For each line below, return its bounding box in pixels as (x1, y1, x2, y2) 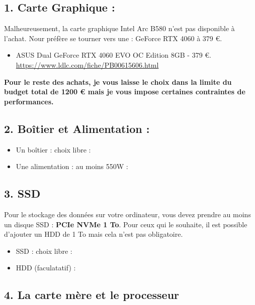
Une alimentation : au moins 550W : (16, 161, 128, 172)
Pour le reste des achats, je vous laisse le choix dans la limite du (4, 76, 232, 87)
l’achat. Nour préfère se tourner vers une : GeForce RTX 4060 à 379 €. (4, 33, 222, 43)
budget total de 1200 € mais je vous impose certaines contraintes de (4, 86, 245, 97)
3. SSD (4, 186, 41, 201)
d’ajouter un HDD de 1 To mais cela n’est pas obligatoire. (4, 229, 183, 239)
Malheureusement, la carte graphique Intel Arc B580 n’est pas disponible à (4, 23, 235, 34)
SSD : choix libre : (16, 245, 72, 256)
